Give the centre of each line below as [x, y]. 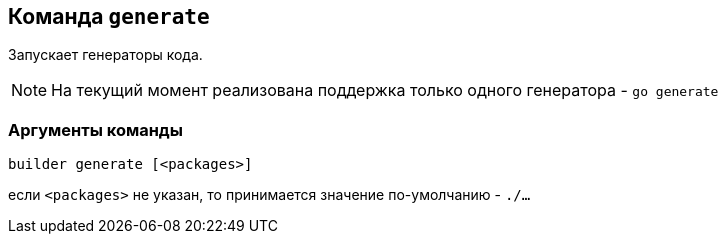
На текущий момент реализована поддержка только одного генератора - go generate [385, 90]
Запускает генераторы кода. [105, 55]
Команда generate [109, 16]
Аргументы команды [95, 129]
